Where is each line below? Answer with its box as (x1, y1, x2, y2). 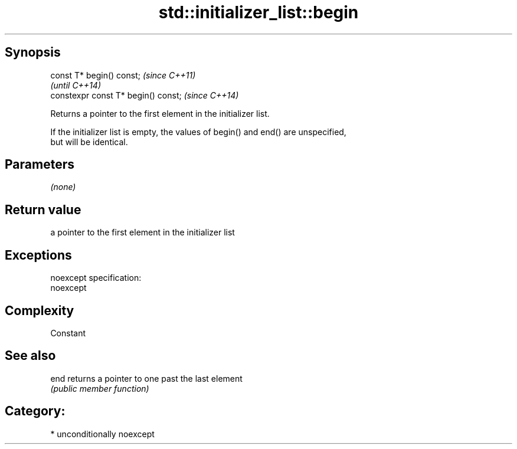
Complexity (5, 303, 74, 318)
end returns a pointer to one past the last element (50, 373, 243, 384)
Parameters (5, 157, 74, 172)
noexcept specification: (50, 273, 142, 283)
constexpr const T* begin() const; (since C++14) (50, 90, 239, 100)
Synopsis (5, 45, 61, 60)
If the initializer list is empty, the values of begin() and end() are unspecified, (50, 126, 346, 137)
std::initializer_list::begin (158, 2, 359, 22)
